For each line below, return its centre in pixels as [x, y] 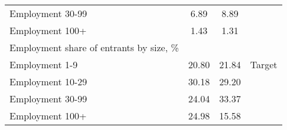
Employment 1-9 [44, 64]
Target [264, 64]
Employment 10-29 [48, 81]
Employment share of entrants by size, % [94, 47]
